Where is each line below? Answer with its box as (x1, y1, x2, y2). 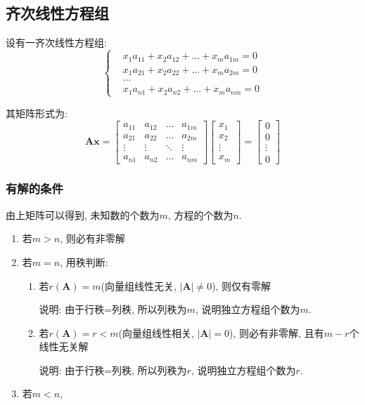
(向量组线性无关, (101, 278, 177, 293)
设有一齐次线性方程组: (6, 35, 107, 50)
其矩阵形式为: (6, 105, 68, 120)
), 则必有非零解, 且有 (229, 325, 324, 340)
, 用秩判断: (60, 254, 108, 269)
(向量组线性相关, (118, 325, 194, 340)
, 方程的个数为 (167, 207, 233, 222)
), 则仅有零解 (212, 278, 271, 293)
